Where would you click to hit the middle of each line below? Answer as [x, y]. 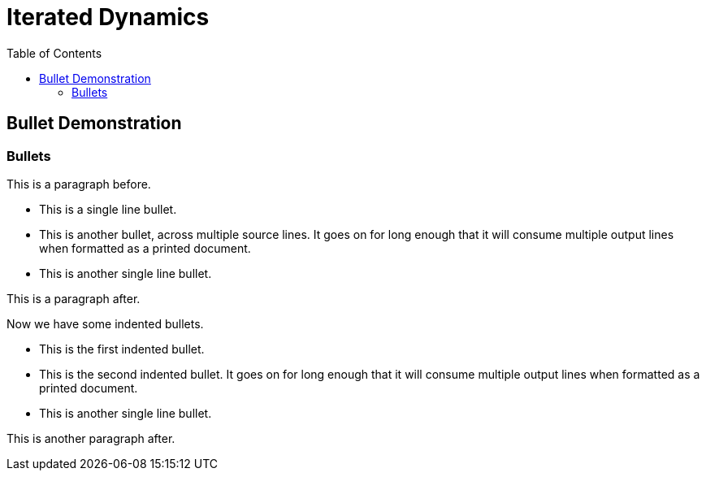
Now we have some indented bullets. [105, 323]
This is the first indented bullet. [122, 349]
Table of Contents [54, 53]
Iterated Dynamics [108, 17]
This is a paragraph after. [74, 298]
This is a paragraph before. [79, 184]
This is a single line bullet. [108, 209]
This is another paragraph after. [91, 438]
